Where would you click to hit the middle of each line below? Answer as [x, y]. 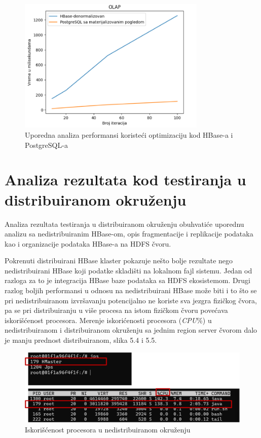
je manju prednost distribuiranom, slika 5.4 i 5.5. [81, 340]
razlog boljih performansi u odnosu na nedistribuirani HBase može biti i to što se [131, 290]
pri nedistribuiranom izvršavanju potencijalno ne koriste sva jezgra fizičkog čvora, [131, 300]
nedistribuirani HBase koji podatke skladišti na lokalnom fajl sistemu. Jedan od [128, 270]
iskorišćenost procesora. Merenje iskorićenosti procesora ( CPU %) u [108, 320]
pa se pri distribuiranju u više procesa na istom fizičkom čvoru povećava [116, 310]
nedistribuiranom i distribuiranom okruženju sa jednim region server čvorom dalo [131, 330]
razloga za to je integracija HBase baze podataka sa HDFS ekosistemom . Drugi [127, 280]
